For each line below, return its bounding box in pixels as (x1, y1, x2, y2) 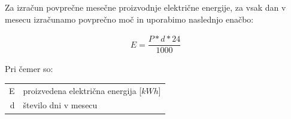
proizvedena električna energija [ (23, 84, 142, 96)
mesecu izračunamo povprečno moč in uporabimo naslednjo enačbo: (5, 12, 254, 25)
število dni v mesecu (23, 99, 98, 111)
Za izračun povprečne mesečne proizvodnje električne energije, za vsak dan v (5, 1, 286, 13)
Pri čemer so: (5, 62, 53, 75)
